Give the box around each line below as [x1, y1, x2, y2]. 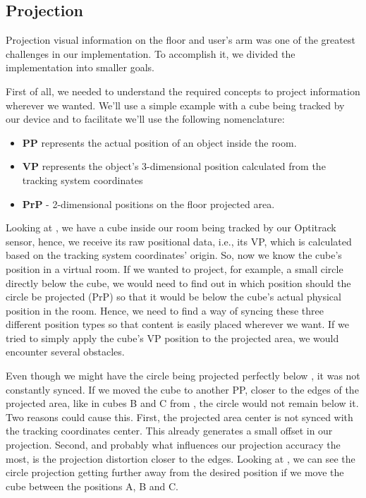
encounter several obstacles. [6, 344, 125, 359]
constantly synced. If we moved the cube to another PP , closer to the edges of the [6, 382, 359, 396]
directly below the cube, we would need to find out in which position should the [6, 275, 351, 290]
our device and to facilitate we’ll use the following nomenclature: [6, 111, 285, 126]
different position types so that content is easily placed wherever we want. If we [6, 317, 349, 332]
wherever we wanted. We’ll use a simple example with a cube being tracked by [6, 97, 345, 112]
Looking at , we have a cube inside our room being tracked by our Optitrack [6, 220, 336, 235]
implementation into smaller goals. [6, 60, 154, 75]
